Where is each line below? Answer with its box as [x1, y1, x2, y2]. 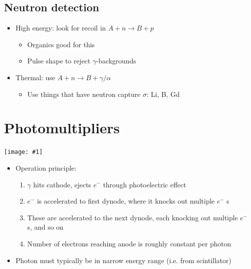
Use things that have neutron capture [27, 89, 141, 99]
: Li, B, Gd [146, 89, 180, 99]
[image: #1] [4, 149, 43, 156]
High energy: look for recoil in [15, 23, 106, 33]
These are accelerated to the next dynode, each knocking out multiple [27, 212, 238, 222]
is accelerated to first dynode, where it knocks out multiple [37, 196, 215, 206]
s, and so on [27, 222, 63, 232]
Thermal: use [15, 72, 56, 82]
